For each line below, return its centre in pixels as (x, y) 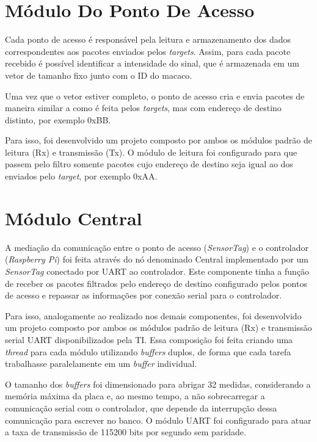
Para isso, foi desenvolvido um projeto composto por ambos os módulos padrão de (158, 140)
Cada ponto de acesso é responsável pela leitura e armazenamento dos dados (148, 39)
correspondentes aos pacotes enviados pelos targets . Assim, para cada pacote (148, 51)
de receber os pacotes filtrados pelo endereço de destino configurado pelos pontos (156, 283)
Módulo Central (74, 218)
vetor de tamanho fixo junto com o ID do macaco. (99, 75)
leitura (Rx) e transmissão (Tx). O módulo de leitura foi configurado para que (151, 152)
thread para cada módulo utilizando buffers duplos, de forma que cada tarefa (148, 351)
